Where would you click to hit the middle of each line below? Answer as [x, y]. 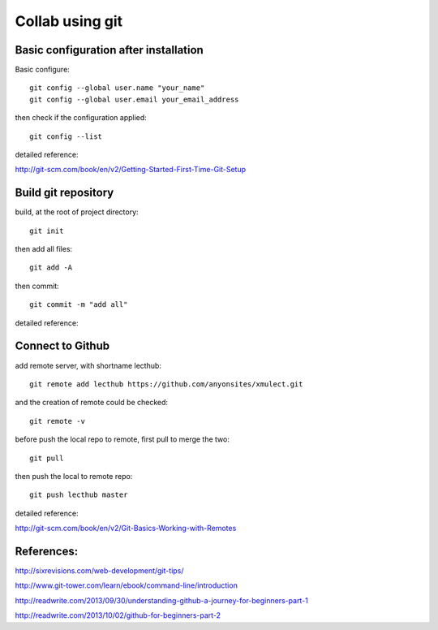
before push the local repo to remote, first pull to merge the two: [122, 439]
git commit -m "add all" [79, 305]
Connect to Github [62, 346]
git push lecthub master [79, 495]
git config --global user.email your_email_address [134, 99]
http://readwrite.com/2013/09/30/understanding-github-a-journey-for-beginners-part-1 [161, 600]
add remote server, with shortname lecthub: [88, 365]
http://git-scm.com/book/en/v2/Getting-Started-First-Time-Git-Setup [131, 170]
